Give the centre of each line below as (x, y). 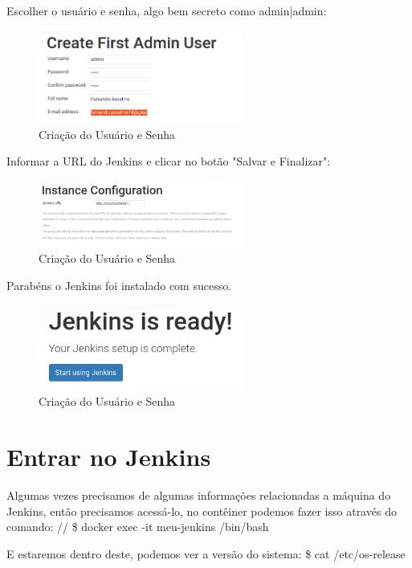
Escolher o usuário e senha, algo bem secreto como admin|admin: (167, 10)
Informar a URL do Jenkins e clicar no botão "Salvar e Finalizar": (169, 161)
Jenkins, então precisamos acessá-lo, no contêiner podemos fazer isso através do (202, 511)
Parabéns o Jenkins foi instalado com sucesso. (119, 285)
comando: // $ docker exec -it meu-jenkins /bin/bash (138, 527)
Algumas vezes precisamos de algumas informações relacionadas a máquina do (199, 495)
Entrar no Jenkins (109, 457)
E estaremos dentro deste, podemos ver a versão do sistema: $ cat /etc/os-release (206, 553)
